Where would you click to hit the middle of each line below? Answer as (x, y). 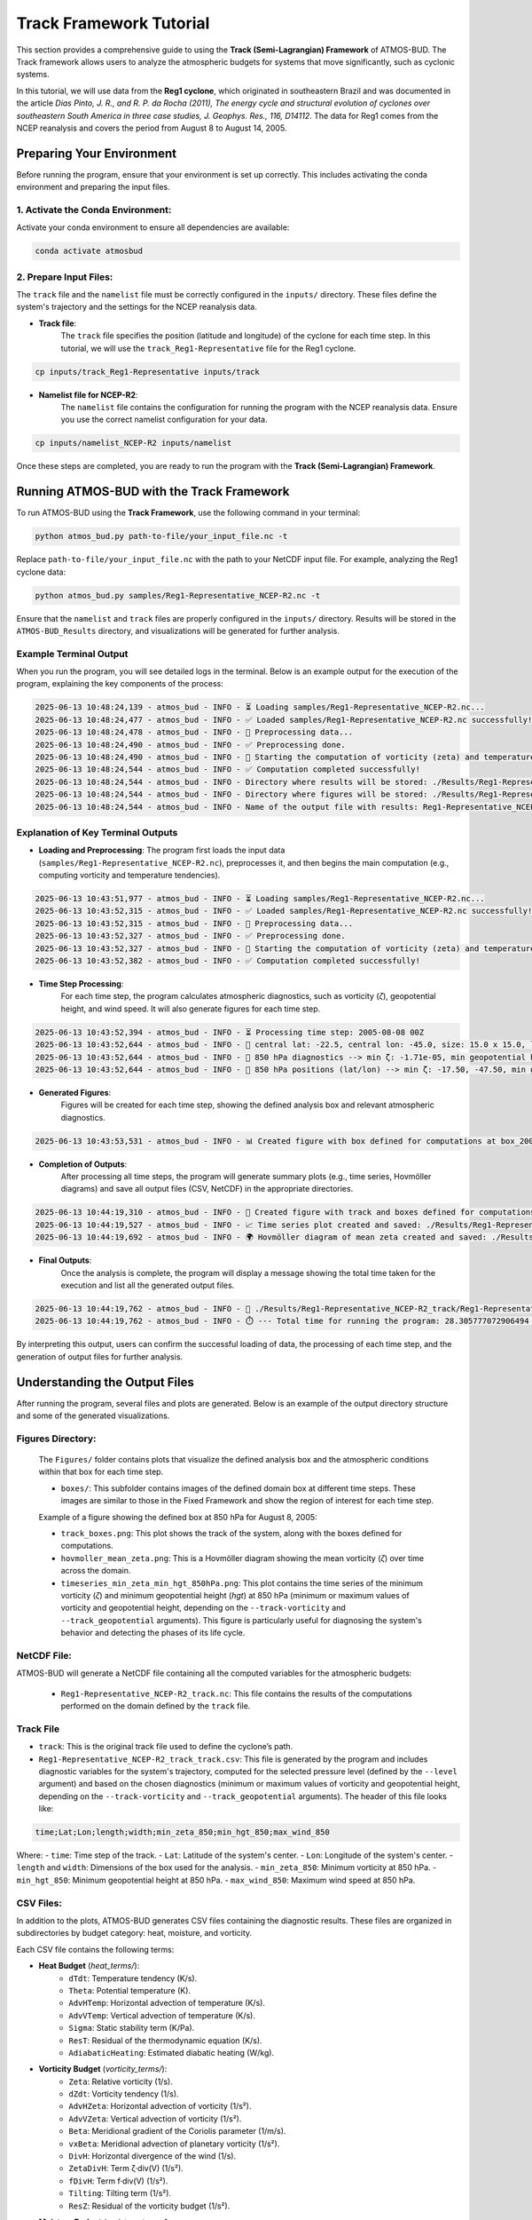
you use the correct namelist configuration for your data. (164, 420)
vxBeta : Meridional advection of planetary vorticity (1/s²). (174, 2144)
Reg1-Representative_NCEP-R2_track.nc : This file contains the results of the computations (236, 1693)
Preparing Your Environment (97, 153)
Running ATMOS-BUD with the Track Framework (153, 492)
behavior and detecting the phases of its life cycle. (153, 1633)
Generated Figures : (75, 1092)
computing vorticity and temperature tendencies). (129, 876)
